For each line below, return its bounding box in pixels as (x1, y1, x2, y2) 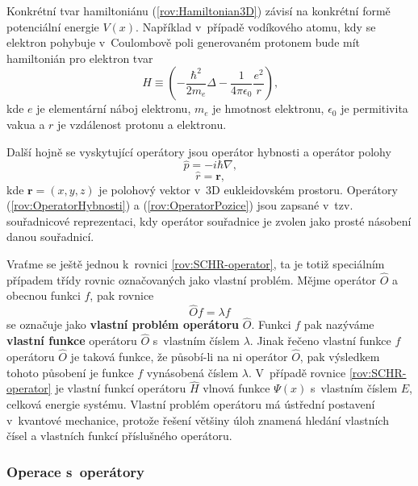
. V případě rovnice (248, 363, 346, 380)
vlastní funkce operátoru (6, 332, 137, 349)
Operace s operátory (6, 461, 145, 481)
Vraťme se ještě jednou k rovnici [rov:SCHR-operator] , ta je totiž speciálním (6, 255, 385, 272)
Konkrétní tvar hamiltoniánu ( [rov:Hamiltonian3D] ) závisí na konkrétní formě (6, 2, 391, 19)
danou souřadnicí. (6, 228, 94, 245)
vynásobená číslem (146, 363, 239, 380)
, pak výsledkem (299, 348, 380, 365)
